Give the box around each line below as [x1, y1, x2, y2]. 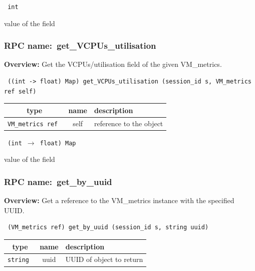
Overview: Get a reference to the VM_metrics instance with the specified [4, 195, 234, 206]
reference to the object [94, 118, 163, 128]
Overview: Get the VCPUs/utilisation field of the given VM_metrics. [4, 59, 222, 69]
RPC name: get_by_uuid [4, 175, 112, 188]
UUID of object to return [65, 254, 143, 264]
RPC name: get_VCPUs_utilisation [4, 39, 156, 52]
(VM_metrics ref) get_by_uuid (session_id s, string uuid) [8, 224, 209, 231]
